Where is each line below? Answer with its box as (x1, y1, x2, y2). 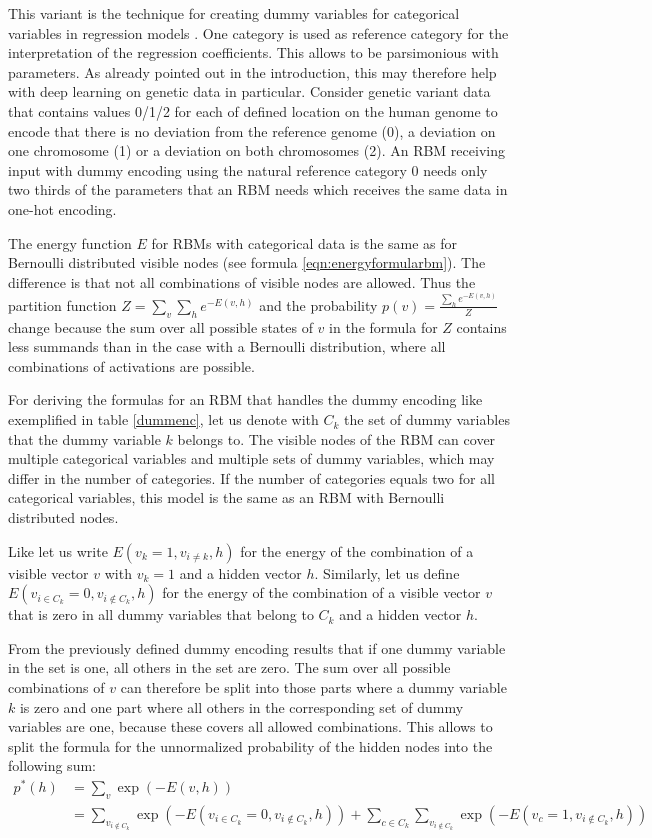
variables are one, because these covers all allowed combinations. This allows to (8, 716, 493, 737)
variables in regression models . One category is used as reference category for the (8, 22, 509, 43)
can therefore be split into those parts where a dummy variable (120, 676, 507, 697)
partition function (8, 294, 117, 315)
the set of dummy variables (344, 409, 510, 430)
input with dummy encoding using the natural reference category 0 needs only (8, 159, 488, 180)
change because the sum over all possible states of (8, 316, 313, 337)
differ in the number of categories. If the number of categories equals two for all (8, 467, 495, 488)
